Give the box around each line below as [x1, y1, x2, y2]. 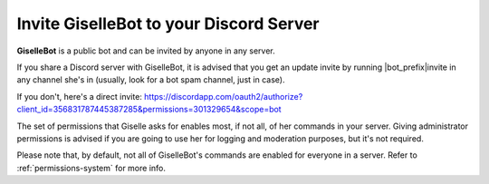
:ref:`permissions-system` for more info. [16, 162, 167, 173]
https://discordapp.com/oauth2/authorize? [143, 91, 303, 102]
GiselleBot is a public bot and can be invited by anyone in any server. [16, 45, 275, 56]
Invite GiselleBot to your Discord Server [16, 14, 321, 34]
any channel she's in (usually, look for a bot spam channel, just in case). [16, 74, 285, 85]
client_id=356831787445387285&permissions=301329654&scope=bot [16, 104, 282, 115]
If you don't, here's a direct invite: [16, 91, 142, 102]
